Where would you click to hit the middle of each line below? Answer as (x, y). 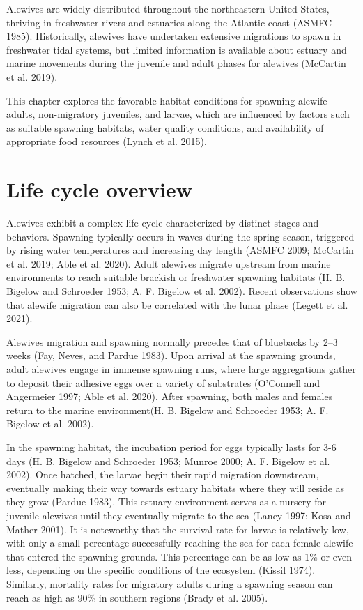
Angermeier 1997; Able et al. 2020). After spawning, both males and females (170, 396)
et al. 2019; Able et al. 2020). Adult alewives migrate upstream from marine (169, 263)
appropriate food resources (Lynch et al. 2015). (107, 141)
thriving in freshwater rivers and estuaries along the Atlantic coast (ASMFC (169, 22)
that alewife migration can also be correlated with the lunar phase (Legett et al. (177, 304)
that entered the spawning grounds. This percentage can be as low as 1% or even (179, 556)
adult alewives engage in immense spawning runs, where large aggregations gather (181, 369)
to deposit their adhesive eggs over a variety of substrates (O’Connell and (163, 382)
